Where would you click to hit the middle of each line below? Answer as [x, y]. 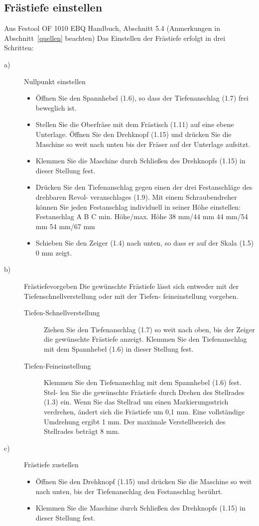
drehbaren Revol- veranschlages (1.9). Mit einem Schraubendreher [136, 197]
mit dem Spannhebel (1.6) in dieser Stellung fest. [119, 349]
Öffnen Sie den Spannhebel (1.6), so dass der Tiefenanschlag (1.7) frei [142, 98]
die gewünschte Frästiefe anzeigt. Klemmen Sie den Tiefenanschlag [145, 339]
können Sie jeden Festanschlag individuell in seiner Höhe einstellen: [138, 206]
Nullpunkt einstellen [55, 81]
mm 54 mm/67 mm [65, 226]
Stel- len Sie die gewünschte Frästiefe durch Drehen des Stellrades [144, 392]
